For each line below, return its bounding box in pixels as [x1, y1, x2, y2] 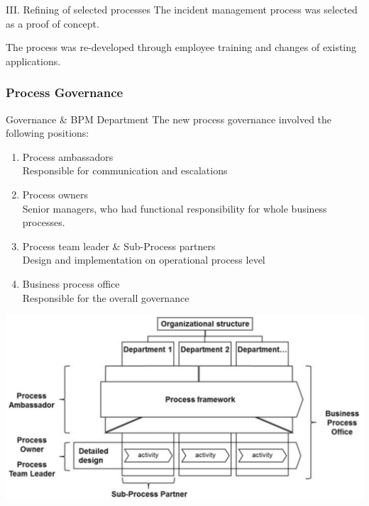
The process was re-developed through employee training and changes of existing [6, 40, 357, 55]
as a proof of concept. [6, 16, 99, 30]
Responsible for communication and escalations [22, 163, 228, 178]
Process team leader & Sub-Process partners [22, 238, 216, 253]
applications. [6, 53, 61, 68]
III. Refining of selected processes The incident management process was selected [6, 2, 358, 16]
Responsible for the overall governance [22, 290, 189, 305]
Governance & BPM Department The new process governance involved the [6, 111, 332, 126]
